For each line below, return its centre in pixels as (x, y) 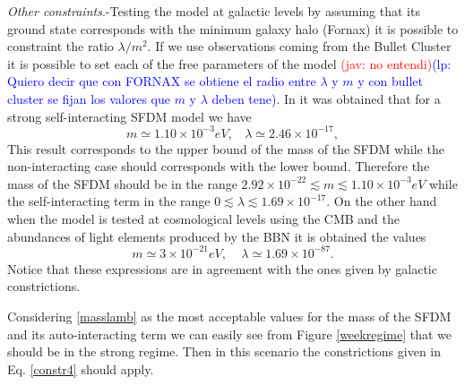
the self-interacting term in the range (109, 201)
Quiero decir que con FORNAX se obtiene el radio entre (162, 81)
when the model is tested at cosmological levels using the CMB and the (204, 219)
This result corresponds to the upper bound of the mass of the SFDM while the (226, 148)
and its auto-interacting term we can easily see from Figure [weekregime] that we (230, 334)
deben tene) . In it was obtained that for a (326, 98)
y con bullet (391, 81)
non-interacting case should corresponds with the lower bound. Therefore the (219, 166)
